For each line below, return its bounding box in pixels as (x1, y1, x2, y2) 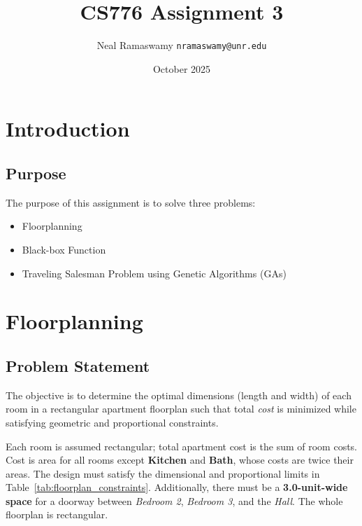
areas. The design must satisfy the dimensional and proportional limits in (6, 466, 320, 480)
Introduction (6, 114, 130, 143)
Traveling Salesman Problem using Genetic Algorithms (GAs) (22, 265, 287, 280)
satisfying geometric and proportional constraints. (6, 415, 219, 429)
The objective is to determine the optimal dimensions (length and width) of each (6, 387, 352, 402)
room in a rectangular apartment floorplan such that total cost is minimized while (6, 401, 356, 416)
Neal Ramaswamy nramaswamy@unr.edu (96, 38, 267, 53)
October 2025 (152, 61, 211, 76)
